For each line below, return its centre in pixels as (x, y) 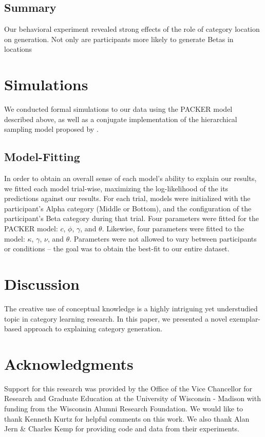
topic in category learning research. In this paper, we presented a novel (116, 318)
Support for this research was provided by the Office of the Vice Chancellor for (128, 388)
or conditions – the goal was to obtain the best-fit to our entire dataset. (117, 249)
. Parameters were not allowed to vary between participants (163, 238)
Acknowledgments (69, 363)
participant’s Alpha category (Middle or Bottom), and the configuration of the (128, 208)
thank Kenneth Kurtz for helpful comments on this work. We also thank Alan (127, 418)
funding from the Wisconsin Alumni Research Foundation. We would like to (124, 409)
